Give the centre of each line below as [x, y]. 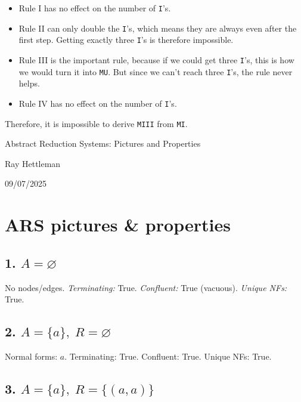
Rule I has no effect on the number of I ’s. [95, 8]
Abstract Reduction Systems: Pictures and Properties [103, 143]
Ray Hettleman [33, 163]
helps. [29, 83]
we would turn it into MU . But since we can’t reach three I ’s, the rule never [156, 71]
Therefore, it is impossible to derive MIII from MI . [96, 123]
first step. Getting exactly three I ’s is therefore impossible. [126, 40]
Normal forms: [31, 356]
